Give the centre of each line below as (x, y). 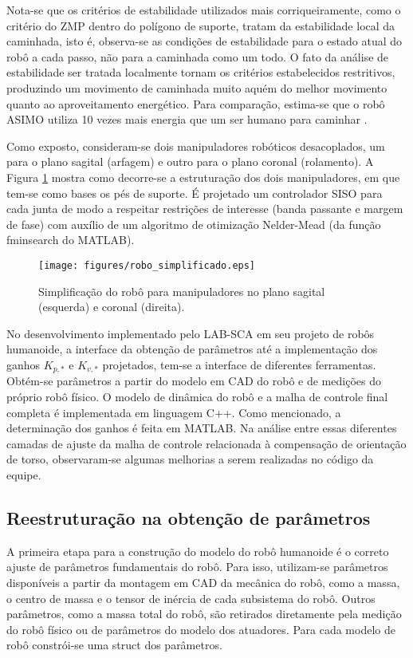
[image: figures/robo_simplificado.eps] (147, 265)
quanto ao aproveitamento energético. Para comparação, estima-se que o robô (196, 103)
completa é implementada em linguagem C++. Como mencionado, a (174, 412)
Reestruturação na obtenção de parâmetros (189, 517)
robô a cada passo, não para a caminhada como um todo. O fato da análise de (198, 56)
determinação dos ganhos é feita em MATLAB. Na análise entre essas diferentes (202, 428)
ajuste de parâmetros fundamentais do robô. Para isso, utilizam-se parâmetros (197, 567)
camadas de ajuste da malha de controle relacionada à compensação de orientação (206, 443)
